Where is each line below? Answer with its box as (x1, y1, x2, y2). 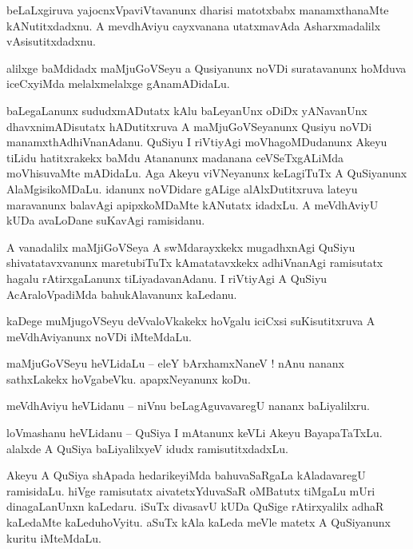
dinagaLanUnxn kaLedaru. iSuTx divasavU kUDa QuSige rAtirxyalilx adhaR (6, 498, 384, 515)
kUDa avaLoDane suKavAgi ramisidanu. (6, 212, 205, 229)
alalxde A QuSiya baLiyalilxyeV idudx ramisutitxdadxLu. (6, 440, 288, 456)
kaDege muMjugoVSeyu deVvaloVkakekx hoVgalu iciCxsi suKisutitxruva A (6, 312, 375, 329)
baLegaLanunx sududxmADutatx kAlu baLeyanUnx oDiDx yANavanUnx (6, 101, 367, 118)
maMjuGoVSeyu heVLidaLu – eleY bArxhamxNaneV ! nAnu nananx (6, 355, 344, 372)
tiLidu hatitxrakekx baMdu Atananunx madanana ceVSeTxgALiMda (6, 149, 344, 165)
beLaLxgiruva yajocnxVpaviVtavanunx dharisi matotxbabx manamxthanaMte (6, 2, 389, 18)
